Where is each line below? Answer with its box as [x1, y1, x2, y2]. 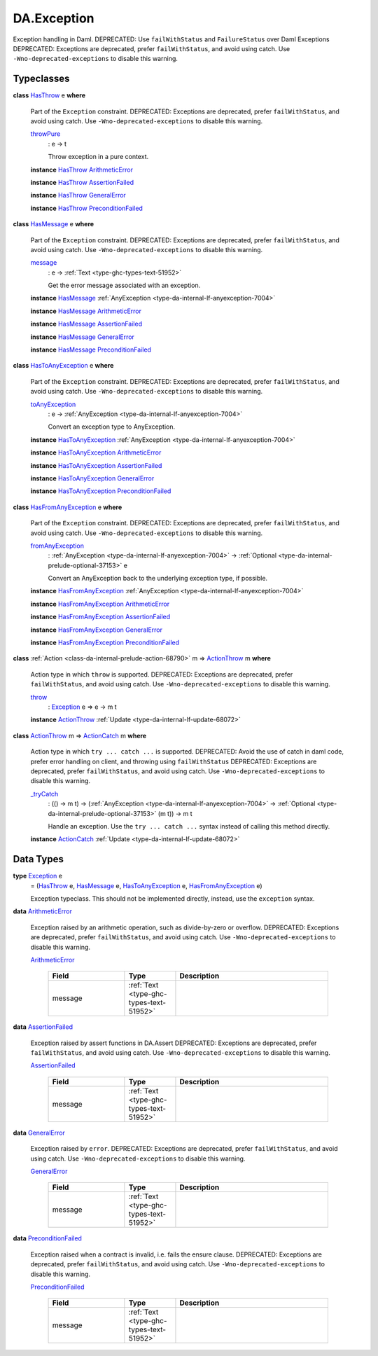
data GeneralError [13, 1128, 66, 1137]
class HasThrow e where [13, 91, 86, 99]
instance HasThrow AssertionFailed [30, 178, 134, 186]
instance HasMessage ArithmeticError [30, 307, 142, 315]
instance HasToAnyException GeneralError [30, 473, 155, 483]
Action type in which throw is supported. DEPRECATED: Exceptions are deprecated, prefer [30, 670, 293, 679]
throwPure [30, 130, 61, 138]
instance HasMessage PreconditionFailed [30, 345, 152, 354]
